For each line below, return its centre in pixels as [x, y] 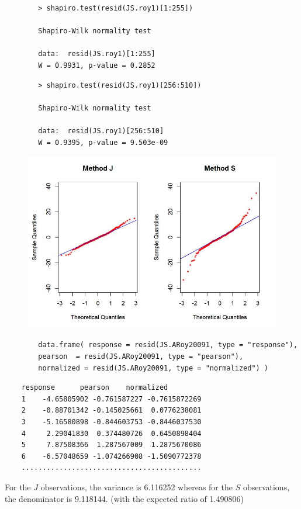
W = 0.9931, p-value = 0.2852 [97, 65]
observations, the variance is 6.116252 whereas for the [136, 487]
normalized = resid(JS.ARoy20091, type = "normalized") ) [153, 368]
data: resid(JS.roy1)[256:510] [101, 131]
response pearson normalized [95, 388]
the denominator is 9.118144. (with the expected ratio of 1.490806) [124, 498]
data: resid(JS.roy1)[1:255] [97, 54]
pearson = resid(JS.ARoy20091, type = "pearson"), [141, 357]
